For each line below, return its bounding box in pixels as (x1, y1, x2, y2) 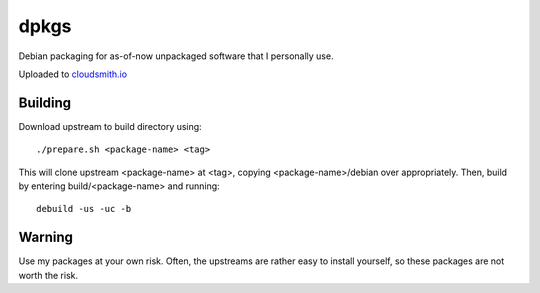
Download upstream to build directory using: (18, 120, 202, 132)
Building (18, 94, 72, 111)
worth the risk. (18, 269, 79, 281)
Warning (18, 229, 74, 246)
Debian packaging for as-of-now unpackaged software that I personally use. (18, 50, 334, 62)
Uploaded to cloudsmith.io (18, 68, 128, 80)
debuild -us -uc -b (36, 203, 132, 215)
